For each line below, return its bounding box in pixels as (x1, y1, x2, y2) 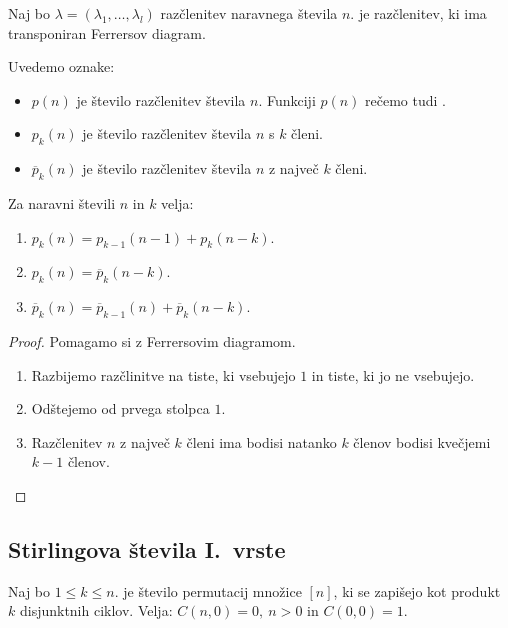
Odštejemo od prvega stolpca (31, 398, 210, 419)
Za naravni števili (8, 192, 116, 213)
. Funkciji (258, 89, 316, 110)
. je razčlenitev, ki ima (350, 3, 487, 23)
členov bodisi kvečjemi (353, 431, 491, 452)
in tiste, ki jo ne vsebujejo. (311, 364, 475, 385)
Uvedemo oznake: (8, 56, 115, 77)
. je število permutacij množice (114, 580, 302, 601)
